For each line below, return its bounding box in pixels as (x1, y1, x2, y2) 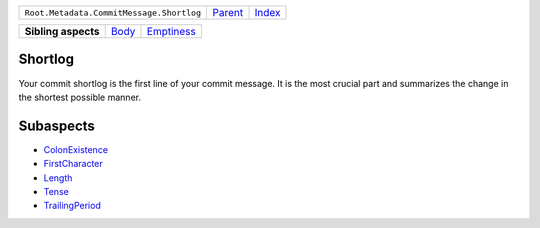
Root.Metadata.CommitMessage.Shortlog (24, 7, 202, 18)
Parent (211, 6, 244, 19)
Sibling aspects (24, 25, 100, 38)
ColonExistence (43, 143, 109, 155)
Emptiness (146, 25, 197, 38)
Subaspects (18, 117, 95, 134)
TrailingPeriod (43, 200, 102, 212)
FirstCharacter (43, 158, 104, 170)
